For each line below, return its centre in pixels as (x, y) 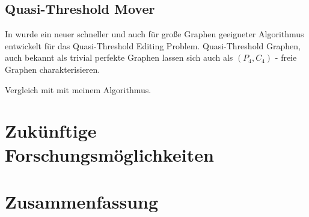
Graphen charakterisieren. (53, 69)
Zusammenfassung (82, 201)
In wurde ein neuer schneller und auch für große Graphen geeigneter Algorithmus (154, 34)
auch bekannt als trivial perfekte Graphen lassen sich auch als (119, 57)
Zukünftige (51, 131)
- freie (286, 57)
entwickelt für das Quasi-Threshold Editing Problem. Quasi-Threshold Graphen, (153, 45)
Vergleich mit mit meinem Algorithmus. (78, 89)
